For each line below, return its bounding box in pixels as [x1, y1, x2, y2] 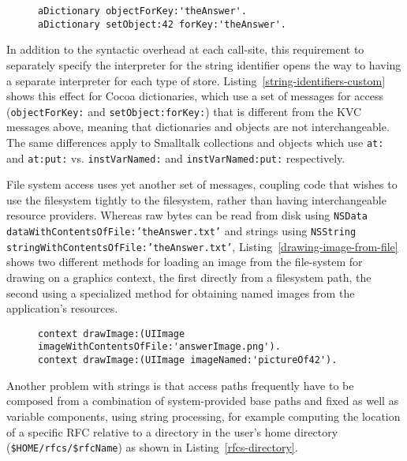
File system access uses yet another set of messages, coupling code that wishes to [6, 176, 398, 193]
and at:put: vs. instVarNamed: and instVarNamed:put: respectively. [6, 149, 345, 166]
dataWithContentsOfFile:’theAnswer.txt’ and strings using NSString [6, 223, 357, 239]
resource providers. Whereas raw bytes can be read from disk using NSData [6, 207, 368, 223]
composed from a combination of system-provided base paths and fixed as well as [6, 392, 399, 409]
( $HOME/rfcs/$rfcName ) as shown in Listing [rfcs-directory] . [6, 439, 298, 455]
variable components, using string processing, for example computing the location [6, 407, 401, 424]
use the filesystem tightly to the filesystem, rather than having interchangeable [6, 191, 386, 208]
